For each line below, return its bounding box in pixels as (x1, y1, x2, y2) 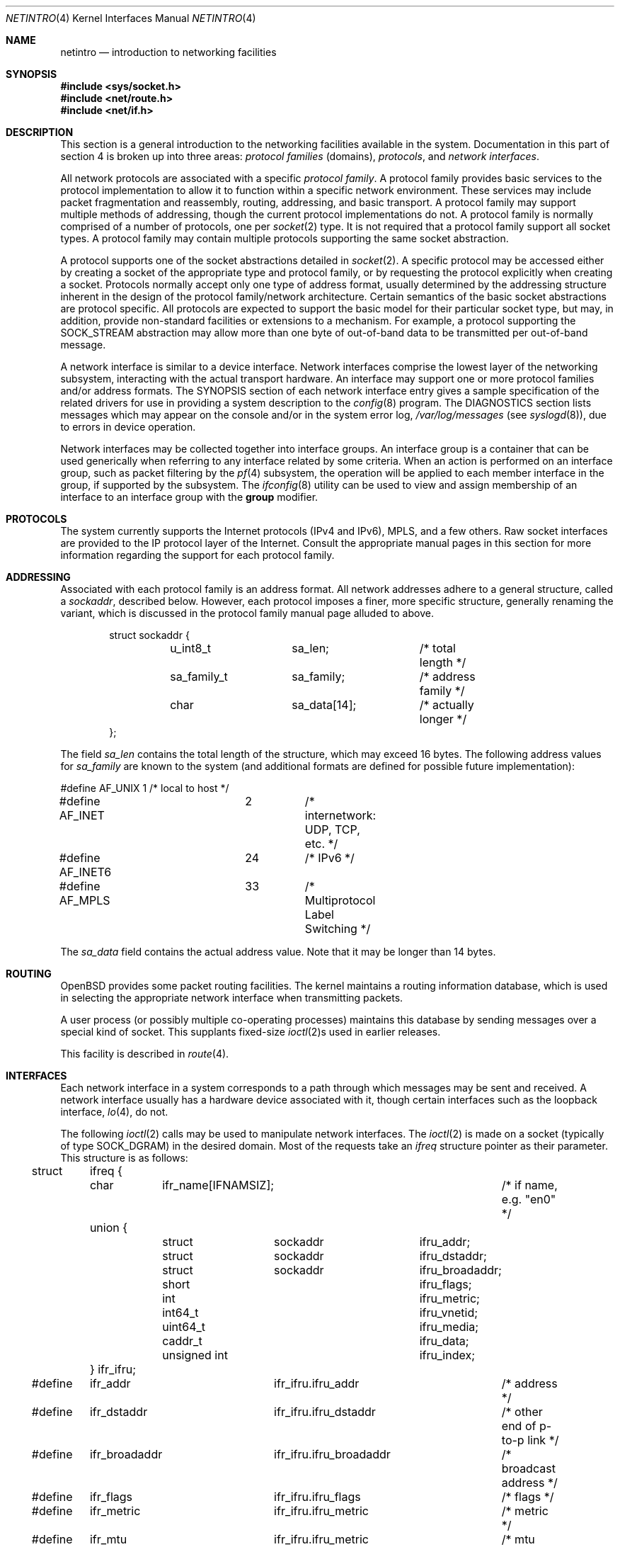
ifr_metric (89, 1504, 141, 1518)
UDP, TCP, (304, 822, 360, 837)
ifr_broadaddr (89, 1447, 163, 1461)
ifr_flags (89, 1490, 133, 1504)
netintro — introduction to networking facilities (60, 46, 277, 58)
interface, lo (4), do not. (60, 1106, 168, 1118)
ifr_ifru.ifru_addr (274, 1376, 360, 1390)
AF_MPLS (59, 893, 110, 907)
